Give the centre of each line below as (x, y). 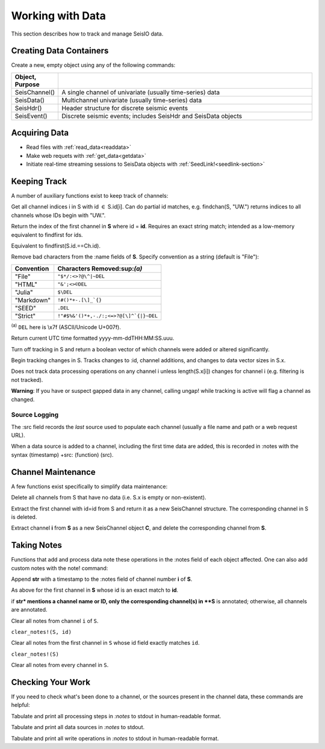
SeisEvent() (31, 116)
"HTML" (26, 284)
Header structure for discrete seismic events (125, 108)
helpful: (20, 705)
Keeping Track (39, 181)
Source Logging (35, 415)
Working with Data (59, 16)
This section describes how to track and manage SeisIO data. (87, 34)
